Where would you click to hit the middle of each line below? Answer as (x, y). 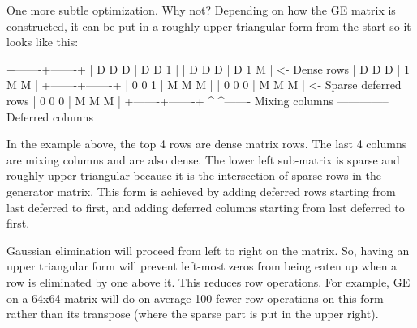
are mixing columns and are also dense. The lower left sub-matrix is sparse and (203, 159)
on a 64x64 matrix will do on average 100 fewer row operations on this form (195, 298)
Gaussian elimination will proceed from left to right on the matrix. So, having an (208, 250)
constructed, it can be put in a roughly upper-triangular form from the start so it (209, 26)
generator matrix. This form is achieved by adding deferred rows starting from (201, 191)
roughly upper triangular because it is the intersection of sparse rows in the (194, 175)
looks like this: (43, 42)
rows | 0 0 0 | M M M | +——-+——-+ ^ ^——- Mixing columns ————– (198, 100)
